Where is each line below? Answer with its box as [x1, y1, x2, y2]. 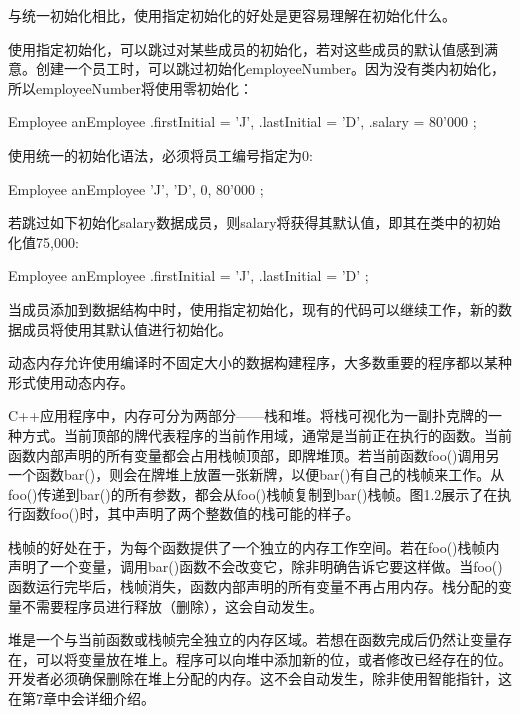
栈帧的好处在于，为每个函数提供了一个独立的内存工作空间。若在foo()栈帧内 [8, 536, 500, 557]
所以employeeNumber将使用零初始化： [8, 77, 254, 98]
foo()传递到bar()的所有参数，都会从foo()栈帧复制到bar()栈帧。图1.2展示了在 [8, 483, 498, 504]
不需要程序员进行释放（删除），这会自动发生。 [21, 595, 323, 616]
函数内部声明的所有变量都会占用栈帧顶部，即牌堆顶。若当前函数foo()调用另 [8, 444, 500, 465]
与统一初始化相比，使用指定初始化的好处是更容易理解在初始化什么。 [8, 5, 456, 25]
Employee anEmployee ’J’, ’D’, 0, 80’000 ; [8, 178, 264, 199]
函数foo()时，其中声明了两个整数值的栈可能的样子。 [21, 503, 360, 524]
